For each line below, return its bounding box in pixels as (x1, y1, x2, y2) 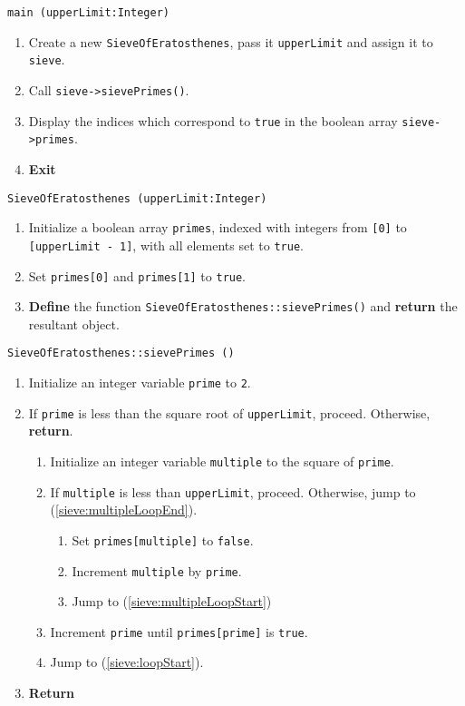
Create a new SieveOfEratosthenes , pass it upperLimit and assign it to (28, 32, 433, 51)
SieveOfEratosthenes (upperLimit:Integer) (7, 191, 267, 205)
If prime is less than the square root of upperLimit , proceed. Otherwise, (28, 403, 431, 422)
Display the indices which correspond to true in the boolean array (28, 111, 398, 130)
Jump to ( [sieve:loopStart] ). (50, 652, 204, 672)
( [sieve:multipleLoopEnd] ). (50, 500, 198, 519)
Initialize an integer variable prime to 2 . (28, 373, 251, 392)
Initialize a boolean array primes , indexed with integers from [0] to (28, 218, 407, 237)
